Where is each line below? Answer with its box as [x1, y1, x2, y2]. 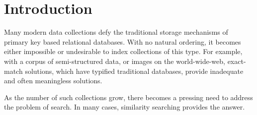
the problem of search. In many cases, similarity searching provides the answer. [4, 102, 245, 112]
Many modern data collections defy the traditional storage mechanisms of [4, 27, 228, 37]
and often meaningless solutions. [4, 75, 102, 86]
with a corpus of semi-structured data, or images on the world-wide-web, [4, 56, 225, 66]
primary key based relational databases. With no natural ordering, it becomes [4, 36, 241, 47]
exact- [227, 56, 246, 66]
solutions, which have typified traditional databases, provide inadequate [25, 65, 244, 76]
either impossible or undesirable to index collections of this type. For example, [4, 46, 243, 57]
